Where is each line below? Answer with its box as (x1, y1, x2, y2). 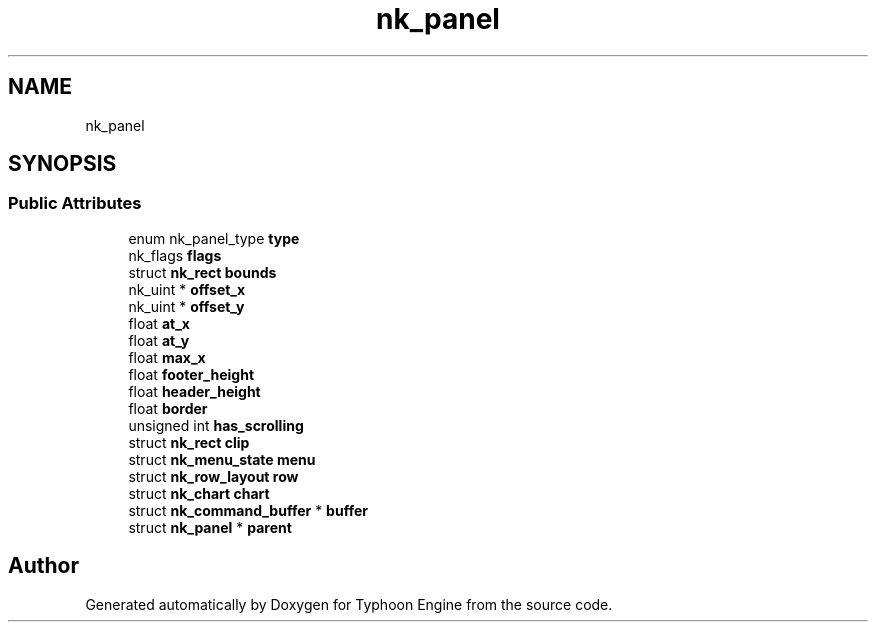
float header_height (128, 382, 261, 400)
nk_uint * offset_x (128, 280, 246, 298)
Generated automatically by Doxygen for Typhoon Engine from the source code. (85, 595, 613, 613)
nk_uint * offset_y (128, 297, 245, 315)
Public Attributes (8, 193, 142, 214)
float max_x (128, 348, 206, 366)
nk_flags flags (128, 246, 222, 264)
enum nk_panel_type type (128, 229, 300, 247)
